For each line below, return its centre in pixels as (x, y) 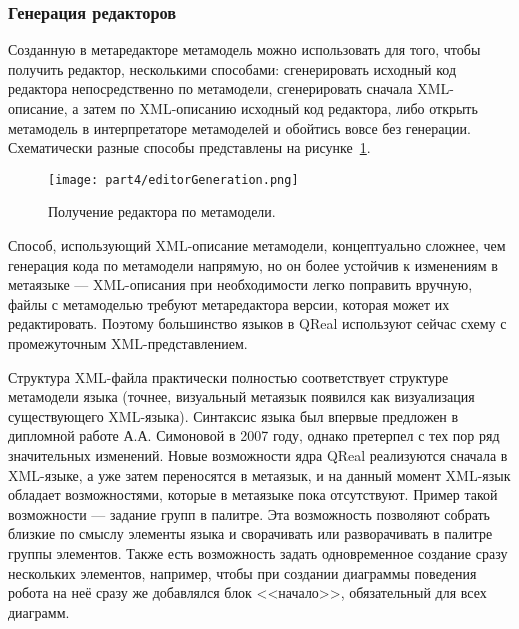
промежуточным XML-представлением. (128, 343)
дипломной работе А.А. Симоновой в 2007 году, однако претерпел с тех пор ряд (254, 435)
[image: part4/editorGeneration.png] (173, 179)
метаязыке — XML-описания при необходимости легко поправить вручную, (240, 284)
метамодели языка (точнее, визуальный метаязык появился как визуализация (241, 396)
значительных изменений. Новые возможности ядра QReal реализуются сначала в (258, 454)
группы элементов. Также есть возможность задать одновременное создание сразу (258, 552)
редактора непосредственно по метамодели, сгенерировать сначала (210, 88)
